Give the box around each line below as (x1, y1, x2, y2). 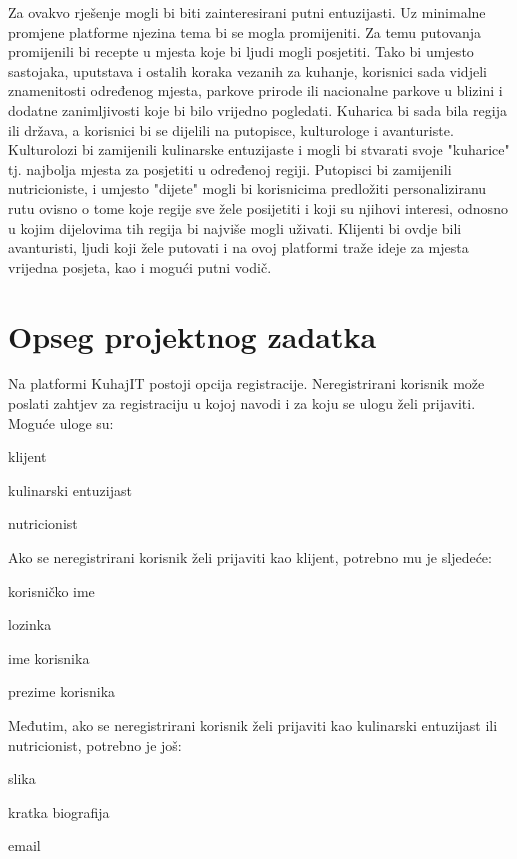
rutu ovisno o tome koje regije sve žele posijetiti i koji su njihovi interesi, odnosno (8, 197, 508, 218)
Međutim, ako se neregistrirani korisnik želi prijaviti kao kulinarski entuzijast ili (8, 714, 498, 735)
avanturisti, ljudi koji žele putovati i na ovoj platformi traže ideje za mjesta (8, 237, 469, 258)
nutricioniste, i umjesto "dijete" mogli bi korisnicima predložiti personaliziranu (8, 178, 487, 199)
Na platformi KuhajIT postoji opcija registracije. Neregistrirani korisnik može (8, 373, 485, 394)
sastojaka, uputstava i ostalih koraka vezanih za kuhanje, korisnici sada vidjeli (8, 60, 487, 81)
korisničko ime (8, 580, 95, 601)
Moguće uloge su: (8, 412, 114, 433)
